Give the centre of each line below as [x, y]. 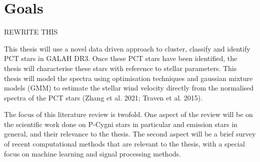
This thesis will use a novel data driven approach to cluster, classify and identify [127, 48]
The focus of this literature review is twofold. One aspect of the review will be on [128, 114]
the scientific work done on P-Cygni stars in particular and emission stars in [121, 124]
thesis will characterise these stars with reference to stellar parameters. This [120, 68]
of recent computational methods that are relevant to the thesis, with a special [124, 144]
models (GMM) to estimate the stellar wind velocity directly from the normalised [129, 88]
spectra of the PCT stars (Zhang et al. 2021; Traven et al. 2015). [103, 97]
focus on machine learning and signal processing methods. [92, 153]
